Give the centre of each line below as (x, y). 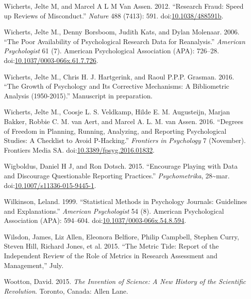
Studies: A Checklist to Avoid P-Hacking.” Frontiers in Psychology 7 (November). (125, 140)
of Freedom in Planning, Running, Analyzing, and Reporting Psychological (115, 131)
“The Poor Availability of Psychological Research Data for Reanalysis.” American (125, 41)
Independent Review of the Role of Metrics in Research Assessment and (111, 256)
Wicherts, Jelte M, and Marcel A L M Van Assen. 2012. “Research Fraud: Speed (124, 6)
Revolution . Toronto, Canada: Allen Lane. (66, 291)
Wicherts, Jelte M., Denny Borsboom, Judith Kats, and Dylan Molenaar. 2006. (122, 32)
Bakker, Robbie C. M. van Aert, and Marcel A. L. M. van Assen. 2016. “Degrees (124, 121)
